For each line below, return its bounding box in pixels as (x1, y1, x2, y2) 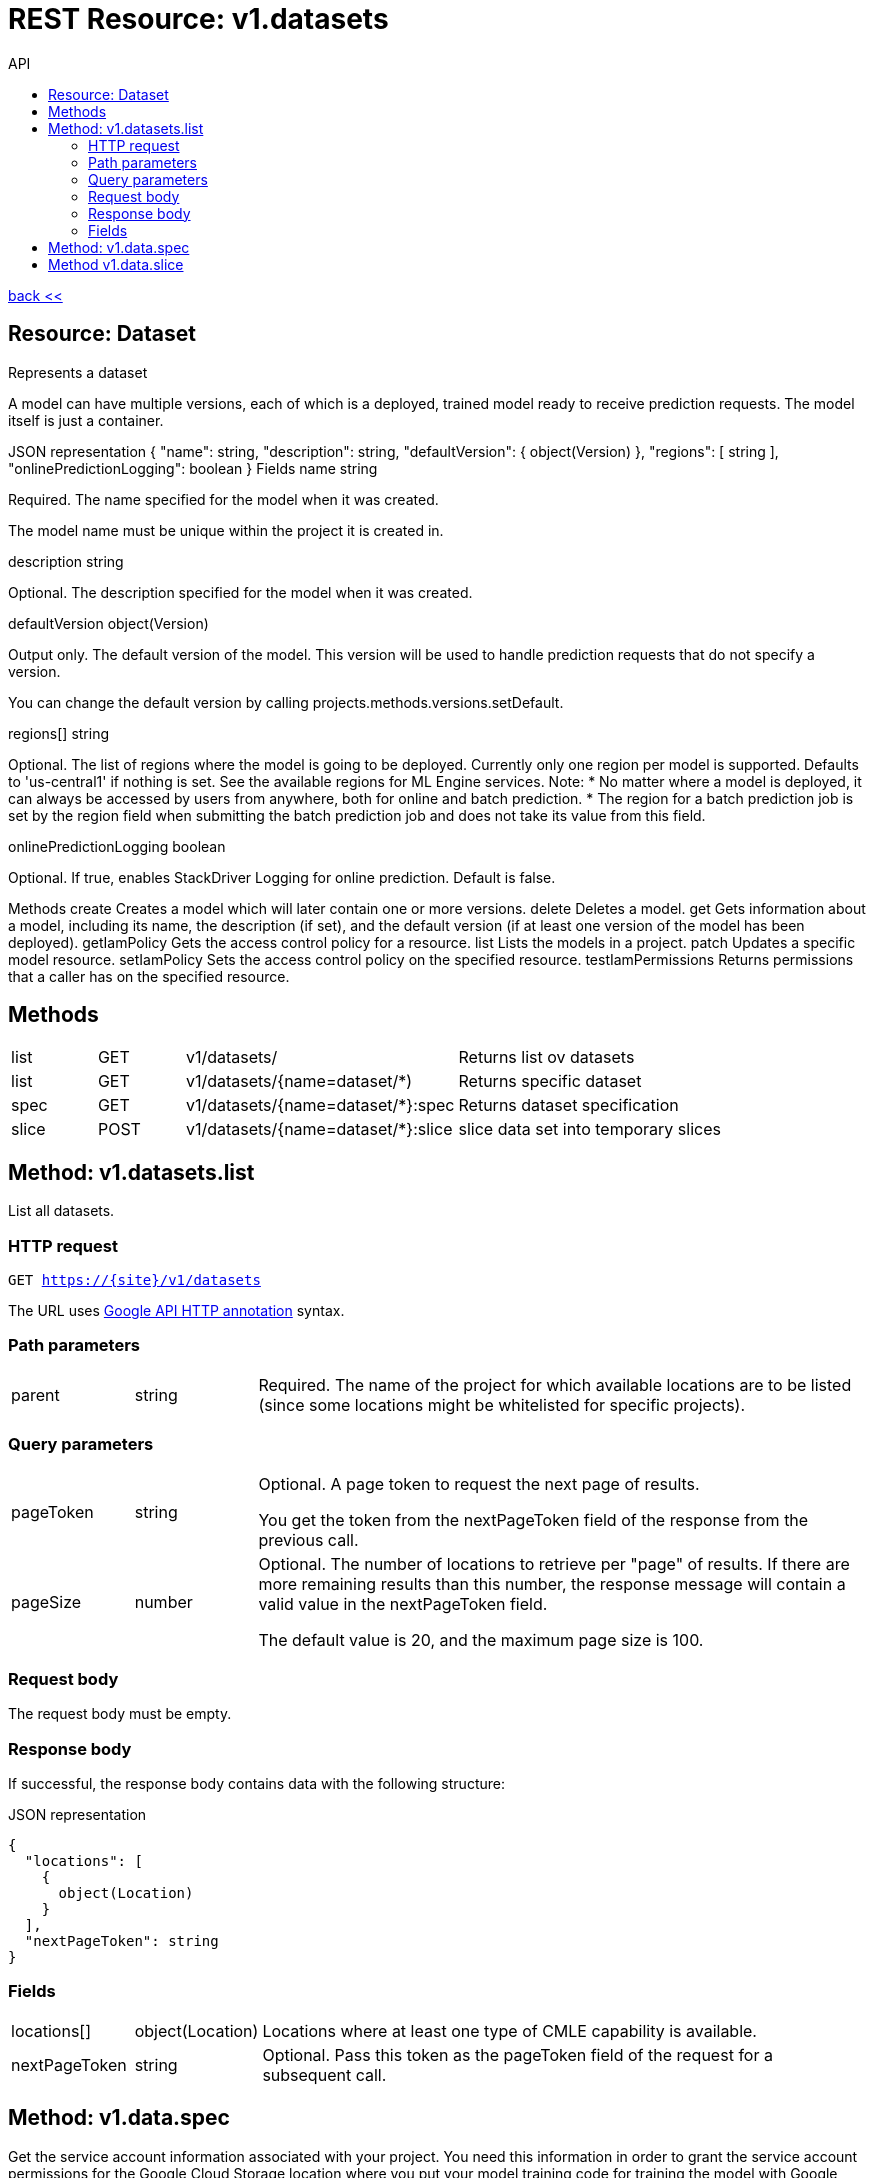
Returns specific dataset (458, 1071, 642, 1092)
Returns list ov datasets (458, 1047, 635, 1068)
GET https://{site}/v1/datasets (8, 1272, 261, 1289)
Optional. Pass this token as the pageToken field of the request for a (262, 2044, 773, 2065)
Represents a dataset (8, 363, 148, 381)
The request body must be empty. (8, 1705, 232, 1723)
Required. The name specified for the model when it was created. (8, 490, 439, 508)
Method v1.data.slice (48, 255, 184, 273)
